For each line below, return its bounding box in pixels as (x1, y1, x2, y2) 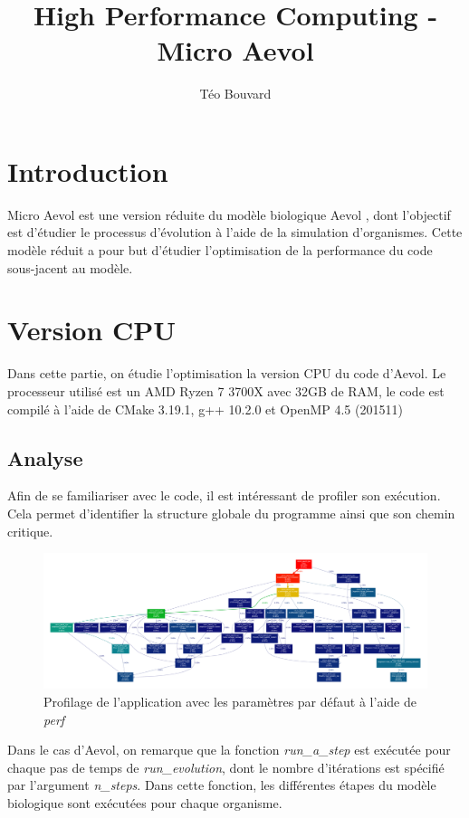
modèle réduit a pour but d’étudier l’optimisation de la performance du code (7, 241, 433, 260)
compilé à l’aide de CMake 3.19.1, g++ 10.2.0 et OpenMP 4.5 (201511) (7, 399, 403, 418)
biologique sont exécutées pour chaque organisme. (7, 793, 282, 812)
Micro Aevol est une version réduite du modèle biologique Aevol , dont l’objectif (7, 204, 451, 224)
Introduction (7, 152, 168, 189)
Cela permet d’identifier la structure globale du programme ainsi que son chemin (7, 503, 455, 522)
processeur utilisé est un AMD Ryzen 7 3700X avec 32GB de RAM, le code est (7, 381, 445, 400)
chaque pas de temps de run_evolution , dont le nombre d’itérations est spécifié (7, 757, 445, 776)
